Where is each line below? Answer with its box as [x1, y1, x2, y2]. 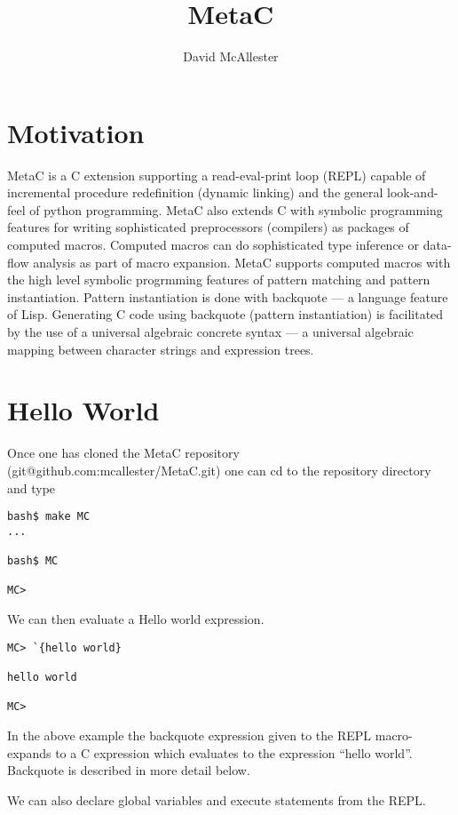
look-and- [387, 183, 438, 202]
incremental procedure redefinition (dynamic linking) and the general [7, 183, 383, 202]
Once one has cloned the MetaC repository [7, 443, 240, 462]
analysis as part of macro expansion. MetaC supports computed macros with [33, 252, 451, 271]
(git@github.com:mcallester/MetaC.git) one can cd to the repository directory [7, 460, 431, 479]
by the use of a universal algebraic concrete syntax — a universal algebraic [7, 323, 414, 340]
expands [7, 743, 51, 762]
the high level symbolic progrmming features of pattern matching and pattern [7, 270, 430, 289]
